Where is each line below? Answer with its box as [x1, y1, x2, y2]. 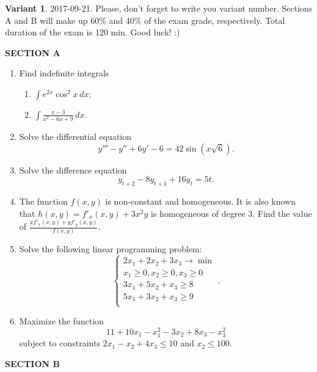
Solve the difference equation [19, 163, 127, 176]
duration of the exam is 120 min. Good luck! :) [5, 26, 180, 38]
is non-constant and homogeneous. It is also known [105, 195, 296, 208]
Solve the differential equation [19, 130, 132, 143]
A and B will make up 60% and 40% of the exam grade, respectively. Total [5, 13, 285, 26]
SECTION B [5, 357, 60, 370]
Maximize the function [19, 315, 104, 327]
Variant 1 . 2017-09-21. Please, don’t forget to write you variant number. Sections [5, 2, 313, 14]
